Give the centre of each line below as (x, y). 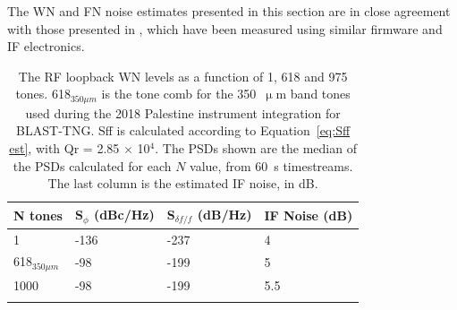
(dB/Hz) (224, 214)
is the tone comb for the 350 (179, 94)
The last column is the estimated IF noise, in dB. (183, 183)
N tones (38, 215)
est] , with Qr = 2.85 (64, 148)
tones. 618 (43, 94)
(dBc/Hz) (124, 215)
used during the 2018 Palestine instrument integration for (183, 112)
